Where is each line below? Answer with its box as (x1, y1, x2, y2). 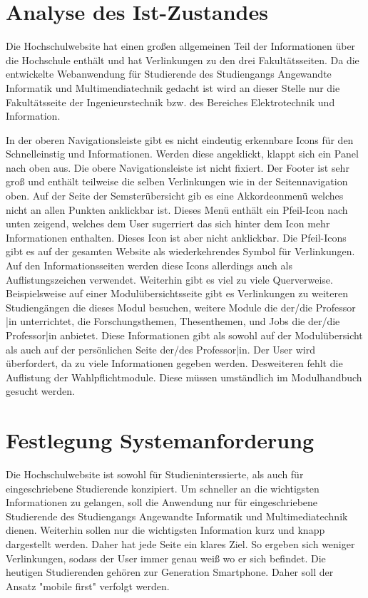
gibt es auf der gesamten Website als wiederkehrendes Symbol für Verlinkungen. (6, 244, 355, 259)
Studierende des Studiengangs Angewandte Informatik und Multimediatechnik (6, 508, 348, 523)
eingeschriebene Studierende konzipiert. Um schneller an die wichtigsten (6, 480, 320, 495)
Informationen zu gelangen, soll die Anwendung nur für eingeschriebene (6, 495, 318, 510)
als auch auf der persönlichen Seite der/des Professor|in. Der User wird (6, 341, 315, 356)
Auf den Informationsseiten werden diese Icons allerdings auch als (6, 258, 292, 273)
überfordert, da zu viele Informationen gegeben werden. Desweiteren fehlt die (6, 356, 343, 371)
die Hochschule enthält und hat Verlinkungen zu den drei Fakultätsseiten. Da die (6, 52, 359, 67)
